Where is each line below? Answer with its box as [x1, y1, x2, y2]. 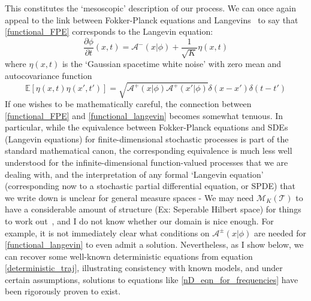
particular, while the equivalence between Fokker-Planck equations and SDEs [5, 121, 288, 133]
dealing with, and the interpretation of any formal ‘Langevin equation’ [5, 168, 264, 180]
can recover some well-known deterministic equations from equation [5, 250, 253, 262]
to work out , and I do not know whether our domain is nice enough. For [5, 214, 274, 227]
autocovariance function [5, 69, 92, 81]
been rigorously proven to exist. [5, 285, 121, 297]
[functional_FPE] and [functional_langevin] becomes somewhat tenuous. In [5, 109, 283, 121]
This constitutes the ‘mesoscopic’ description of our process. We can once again [5, 2, 297, 14]
